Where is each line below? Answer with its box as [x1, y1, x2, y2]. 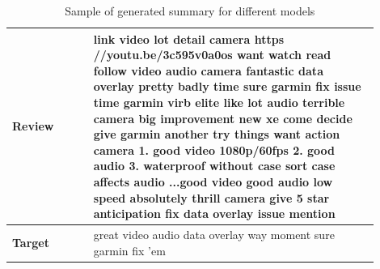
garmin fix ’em [93, 241, 166, 258]
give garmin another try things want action [93, 126, 340, 143]
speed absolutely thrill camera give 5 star [93, 189, 330, 206]
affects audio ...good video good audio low [93, 173, 333, 190]
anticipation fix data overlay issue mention [93, 205, 336, 222]
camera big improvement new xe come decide [93, 109, 353, 126]
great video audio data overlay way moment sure [93, 225, 335, 242]
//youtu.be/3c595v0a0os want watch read [93, 46, 331, 63]
